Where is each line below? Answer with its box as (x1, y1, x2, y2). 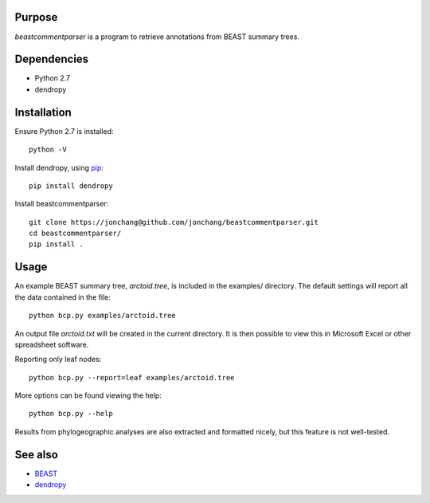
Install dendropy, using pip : (14, 163, 104, 172)
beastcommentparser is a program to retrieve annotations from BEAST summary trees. (14, 32, 300, 41)
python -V (29, 145, 67, 155)
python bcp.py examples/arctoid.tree (29, 311, 177, 320)
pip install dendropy (29, 181, 113, 191)
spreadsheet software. (14, 340, 89, 349)
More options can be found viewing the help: (14, 391, 162, 400)
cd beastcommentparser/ (29, 229, 122, 238)
